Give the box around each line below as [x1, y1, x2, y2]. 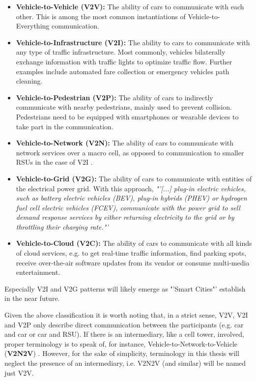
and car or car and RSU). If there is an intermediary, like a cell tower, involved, [4, 329, 244, 339]
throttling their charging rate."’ [16, 221, 109, 232]
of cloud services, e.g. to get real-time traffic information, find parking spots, [16, 248, 247, 258]
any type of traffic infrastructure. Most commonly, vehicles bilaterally [16, 47, 226, 57]
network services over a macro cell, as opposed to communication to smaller [16, 147, 244, 157]
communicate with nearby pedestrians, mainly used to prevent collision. [16, 102, 232, 112]
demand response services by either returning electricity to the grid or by [16, 212, 234, 222]
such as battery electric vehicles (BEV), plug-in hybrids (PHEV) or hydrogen [16, 193, 247, 203]
